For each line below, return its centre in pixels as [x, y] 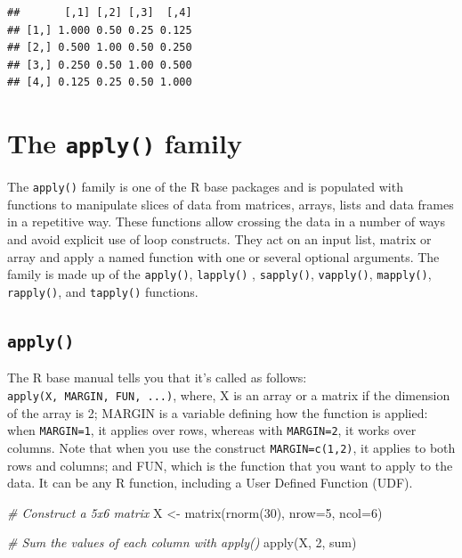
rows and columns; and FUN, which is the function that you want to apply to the [230, 465]
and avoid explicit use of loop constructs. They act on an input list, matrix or [219, 239]
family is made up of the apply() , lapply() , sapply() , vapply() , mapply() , [219, 274]
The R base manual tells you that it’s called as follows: [157, 377]
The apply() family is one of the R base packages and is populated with [205, 187]
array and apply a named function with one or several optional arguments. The [223, 256]
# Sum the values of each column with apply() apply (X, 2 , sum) [182, 542]
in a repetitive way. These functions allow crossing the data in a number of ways [227, 222]
